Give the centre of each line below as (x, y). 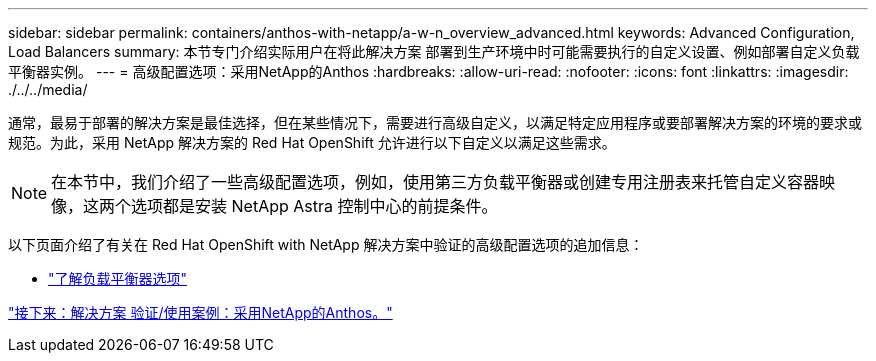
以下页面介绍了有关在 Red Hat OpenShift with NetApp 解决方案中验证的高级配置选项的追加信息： (326, 244)
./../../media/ (48, 89)
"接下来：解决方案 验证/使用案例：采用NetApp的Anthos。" (200, 312)
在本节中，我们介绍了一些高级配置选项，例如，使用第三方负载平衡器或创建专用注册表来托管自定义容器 (435, 182)
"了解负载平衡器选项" (118, 278)
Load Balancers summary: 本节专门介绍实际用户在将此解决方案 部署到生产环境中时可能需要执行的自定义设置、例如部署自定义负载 (434, 51)
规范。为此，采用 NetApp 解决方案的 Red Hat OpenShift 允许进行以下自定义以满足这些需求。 (312, 142)
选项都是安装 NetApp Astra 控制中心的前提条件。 (314, 206)
